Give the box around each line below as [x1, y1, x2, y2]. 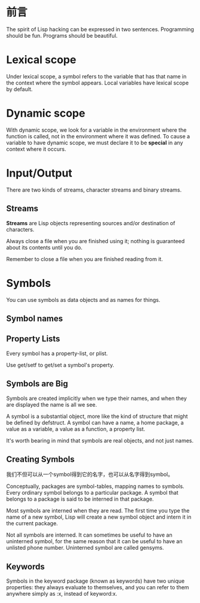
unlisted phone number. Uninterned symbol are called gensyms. [6, 544, 164, 552]
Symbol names [6, 313, 63, 323]
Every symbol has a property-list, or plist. [6, 350, 108, 357]
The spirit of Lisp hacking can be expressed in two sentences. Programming [6, 25, 195, 33]
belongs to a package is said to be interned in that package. [6, 495, 154, 503]
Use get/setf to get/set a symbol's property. [6, 361, 114, 368]
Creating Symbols [6, 454, 75, 464]
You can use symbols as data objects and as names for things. [6, 296, 160, 303]
